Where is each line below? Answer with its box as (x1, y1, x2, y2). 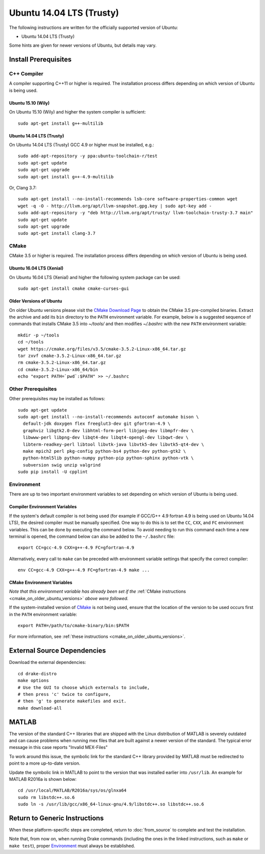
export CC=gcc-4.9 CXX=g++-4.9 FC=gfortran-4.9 (18, 545, 134, 551)
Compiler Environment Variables (9, 504, 77, 510)
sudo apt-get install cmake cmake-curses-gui (18, 286, 130, 292)
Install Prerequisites (9, 55, 72, 64)
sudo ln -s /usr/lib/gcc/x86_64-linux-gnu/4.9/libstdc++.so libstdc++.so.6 (18, 801, 204, 807)
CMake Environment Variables (9, 579, 73, 585)
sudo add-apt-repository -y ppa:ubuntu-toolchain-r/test (18, 153, 158, 159)
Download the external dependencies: (9, 660, 86, 665)
